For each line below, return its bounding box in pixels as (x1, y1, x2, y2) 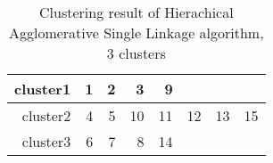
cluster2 (21, 105, 71, 126)
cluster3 (21, 131, 71, 151)
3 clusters (106, 43, 166, 63)
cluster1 (14, 78, 71, 99)
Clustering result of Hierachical (38, 2, 234, 22)
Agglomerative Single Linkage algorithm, (8, 22, 264, 43)
